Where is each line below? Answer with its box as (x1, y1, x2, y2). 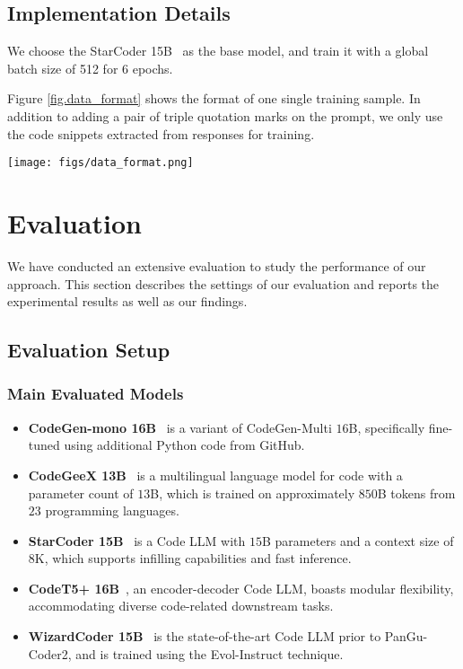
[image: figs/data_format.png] (7, 156, 194, 170)
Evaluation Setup (7, 336, 170, 364)
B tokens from (377, 483, 456, 502)
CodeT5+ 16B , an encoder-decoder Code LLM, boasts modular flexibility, (28, 578, 454, 597)
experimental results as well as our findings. (7, 292, 248, 311)
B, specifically (348, 418, 425, 436)
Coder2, (28, 644, 72, 663)
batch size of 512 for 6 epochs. (7, 58, 173, 77)
